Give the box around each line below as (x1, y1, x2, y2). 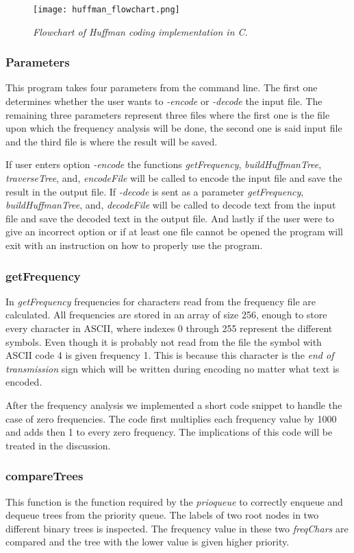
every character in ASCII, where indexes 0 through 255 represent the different (5, 321, 333, 335)
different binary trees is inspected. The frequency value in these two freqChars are (5, 521, 349, 535)
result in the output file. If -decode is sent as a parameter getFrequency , (5, 184, 304, 198)
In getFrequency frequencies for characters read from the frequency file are (5, 294, 316, 308)
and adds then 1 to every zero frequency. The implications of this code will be (5, 425, 333, 439)
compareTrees (5, 467, 84, 484)
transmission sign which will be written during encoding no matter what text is (5, 361, 340, 375)
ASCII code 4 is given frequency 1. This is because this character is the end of (5, 348, 334, 362)
